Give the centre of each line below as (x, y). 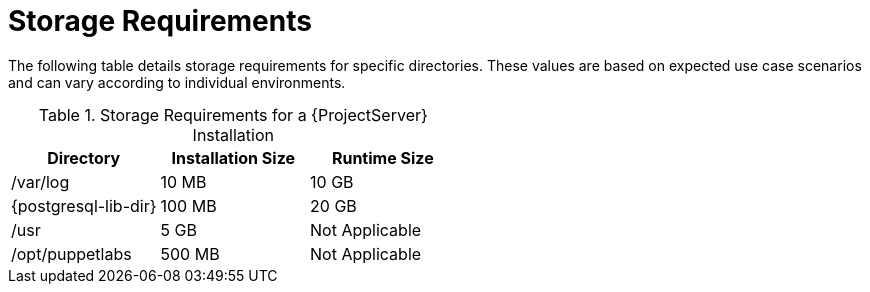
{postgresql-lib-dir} (84, 205)
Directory (84, 157)
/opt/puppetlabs (71, 253)
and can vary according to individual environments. (177, 82)
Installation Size (233, 157)
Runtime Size (382, 157)
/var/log (40, 181)
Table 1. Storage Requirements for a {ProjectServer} (233, 114)
